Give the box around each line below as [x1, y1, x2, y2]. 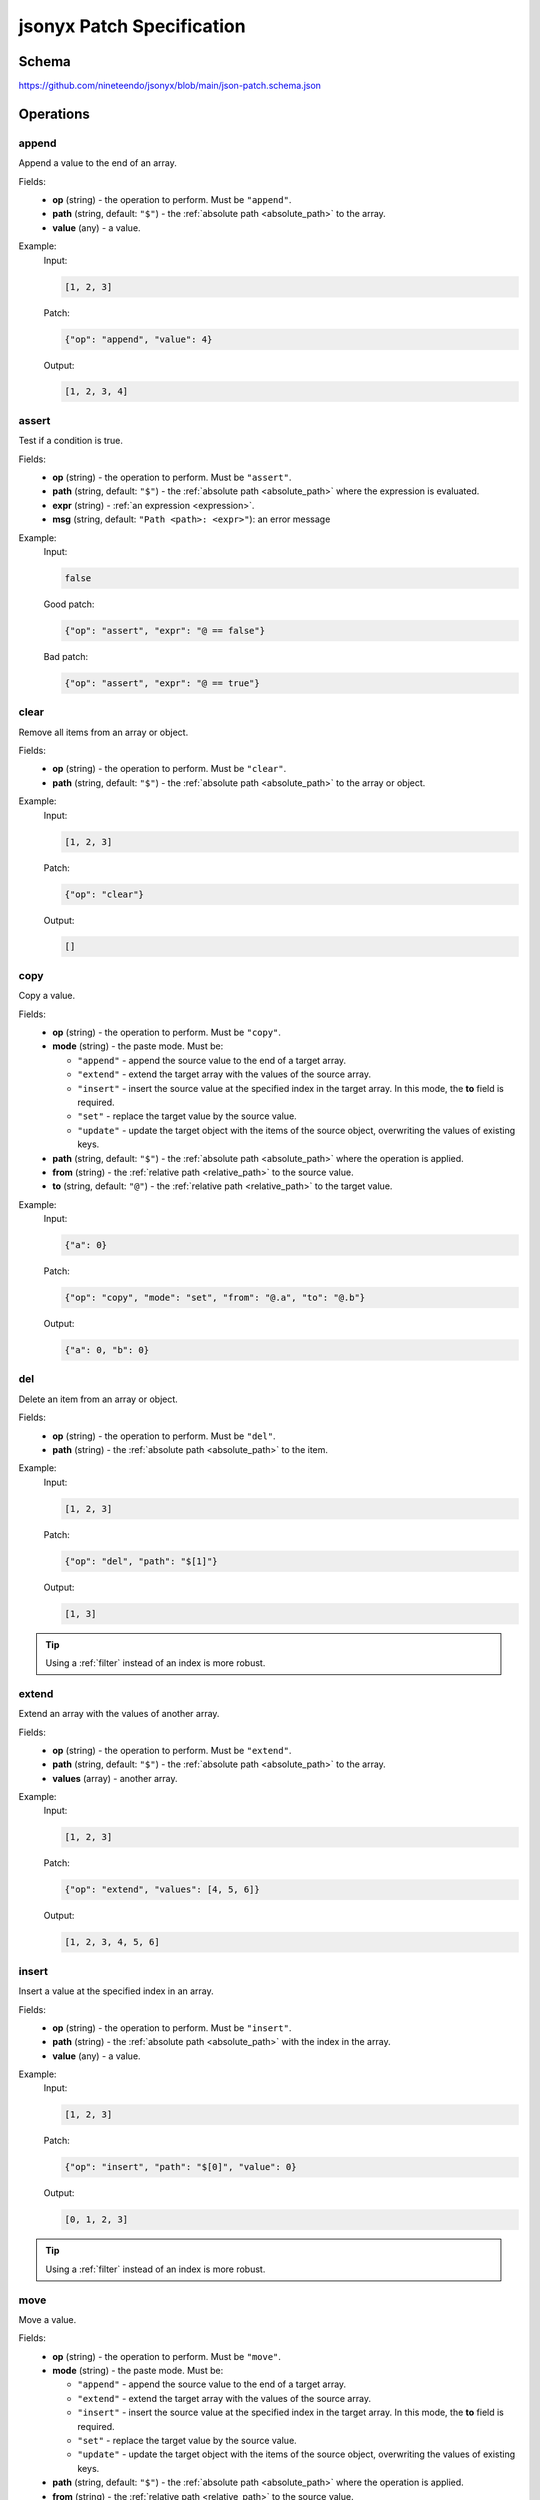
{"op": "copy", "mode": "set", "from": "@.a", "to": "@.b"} [64, 1292, 366, 1304]
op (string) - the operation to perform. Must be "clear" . [52, 763, 287, 775]
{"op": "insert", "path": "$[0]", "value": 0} [64, 2161, 297, 2173]
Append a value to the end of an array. [18, 157, 177, 169]
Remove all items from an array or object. [18, 726, 189, 738]
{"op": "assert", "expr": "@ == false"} [64, 625, 265, 636]
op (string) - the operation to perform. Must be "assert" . [52, 471, 292, 483]
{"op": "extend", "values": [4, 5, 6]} [64, 1884, 260, 1895]
